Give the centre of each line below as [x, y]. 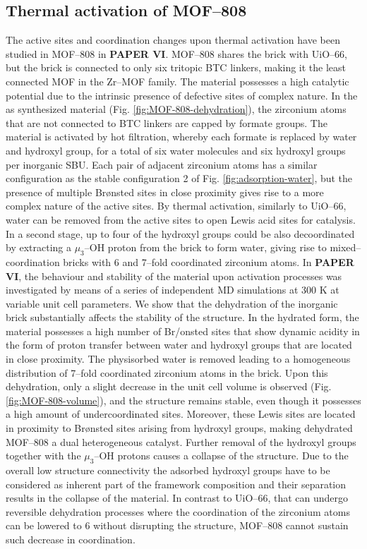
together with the [43, 456]
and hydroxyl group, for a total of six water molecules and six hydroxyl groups [176, 150]
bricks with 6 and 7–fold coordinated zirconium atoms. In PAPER [209, 261]
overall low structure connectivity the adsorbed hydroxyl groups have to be [168, 470]
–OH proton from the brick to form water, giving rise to [205, 247]
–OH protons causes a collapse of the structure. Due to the [221, 456]
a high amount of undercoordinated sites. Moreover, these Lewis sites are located [181, 414]
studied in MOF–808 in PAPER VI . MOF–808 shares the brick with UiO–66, [176, 53]
